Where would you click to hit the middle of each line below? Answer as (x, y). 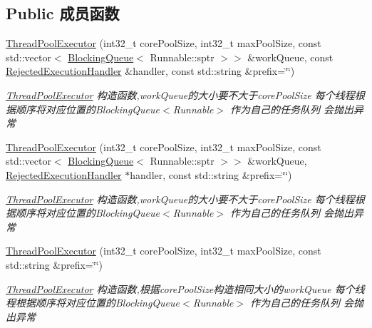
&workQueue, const (290, 57)
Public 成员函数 (63, 13)
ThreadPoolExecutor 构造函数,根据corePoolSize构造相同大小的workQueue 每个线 (185, 288)
